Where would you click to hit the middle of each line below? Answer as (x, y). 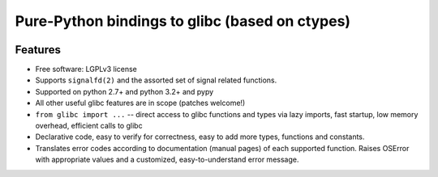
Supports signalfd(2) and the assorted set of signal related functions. (156, 80)
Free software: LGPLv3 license (86, 70)
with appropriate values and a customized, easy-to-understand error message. (167, 160)
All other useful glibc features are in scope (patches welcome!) (140, 103)
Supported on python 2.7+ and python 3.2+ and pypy (125, 91)
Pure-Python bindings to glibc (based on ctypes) (183, 21)
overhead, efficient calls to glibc (89, 126)
